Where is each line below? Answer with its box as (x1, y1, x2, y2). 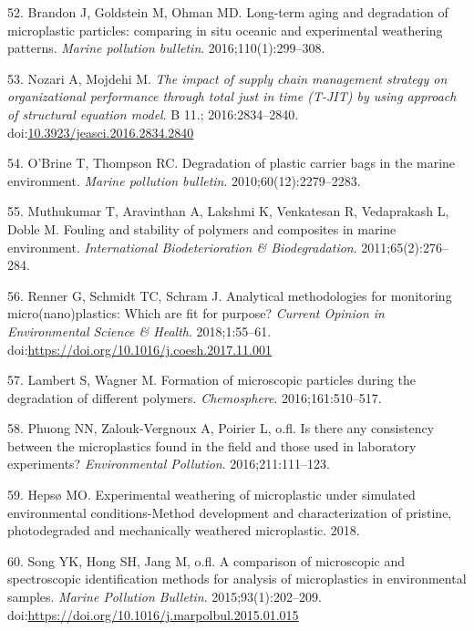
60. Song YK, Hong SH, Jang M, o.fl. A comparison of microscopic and (7, 551, 406, 570)
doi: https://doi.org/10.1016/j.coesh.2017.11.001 (7, 339, 272, 358)
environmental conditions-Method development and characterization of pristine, (7, 502, 452, 522)
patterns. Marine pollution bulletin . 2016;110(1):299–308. (7, 38, 325, 57)
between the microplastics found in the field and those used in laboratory (7, 436, 417, 455)
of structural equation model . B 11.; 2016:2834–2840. (7, 104, 299, 123)
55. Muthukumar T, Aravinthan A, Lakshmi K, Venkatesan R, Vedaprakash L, (7, 202, 449, 221)
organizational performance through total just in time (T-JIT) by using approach (7, 87, 457, 106)
